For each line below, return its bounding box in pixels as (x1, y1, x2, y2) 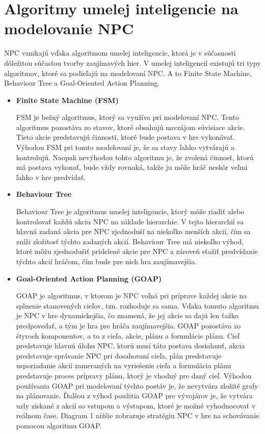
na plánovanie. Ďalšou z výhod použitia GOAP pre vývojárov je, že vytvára (16, 390, 253, 401)
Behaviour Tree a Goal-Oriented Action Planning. (4, 78, 160, 88)
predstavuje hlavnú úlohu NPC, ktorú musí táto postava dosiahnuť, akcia (16, 340, 245, 351)
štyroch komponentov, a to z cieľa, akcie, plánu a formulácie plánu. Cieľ (16, 330, 240, 341)
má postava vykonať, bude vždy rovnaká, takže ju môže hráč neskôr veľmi (16, 162, 248, 172)
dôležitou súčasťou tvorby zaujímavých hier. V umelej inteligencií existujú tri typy (4, 57, 261, 68)
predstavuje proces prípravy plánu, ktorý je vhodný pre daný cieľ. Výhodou (16, 370, 252, 380)
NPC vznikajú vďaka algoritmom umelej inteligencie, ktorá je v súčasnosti (4, 47, 236, 58)
